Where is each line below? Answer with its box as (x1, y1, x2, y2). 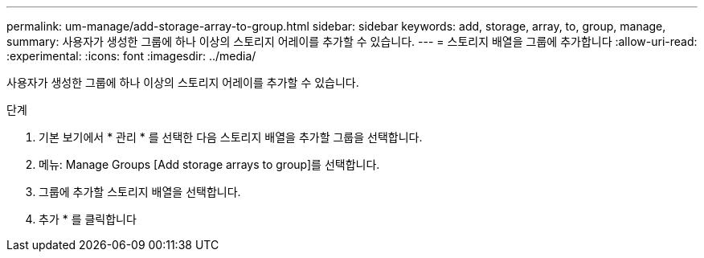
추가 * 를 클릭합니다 (39, 212, 137, 226)
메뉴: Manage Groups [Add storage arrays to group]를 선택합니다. (39, 158, 380, 171)
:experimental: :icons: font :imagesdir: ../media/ (6, 49, 256, 63)
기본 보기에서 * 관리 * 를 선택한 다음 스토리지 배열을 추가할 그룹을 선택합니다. (39, 130, 423, 144)
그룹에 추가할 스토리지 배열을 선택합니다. (39, 185, 241, 199)
